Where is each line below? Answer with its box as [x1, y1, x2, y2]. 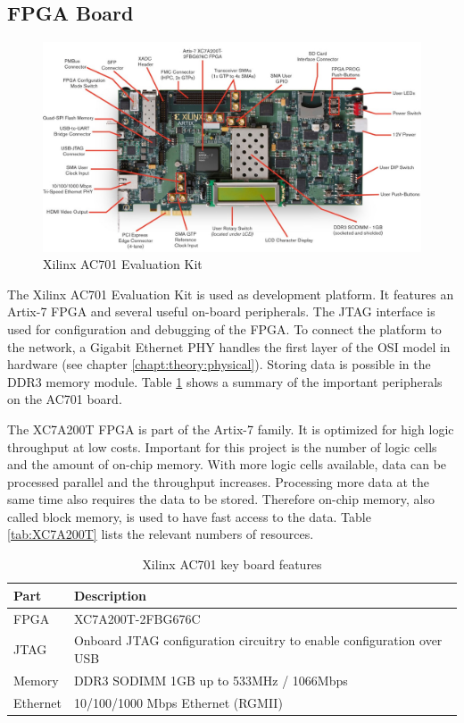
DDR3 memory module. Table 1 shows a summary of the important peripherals [7, 372, 443, 391]
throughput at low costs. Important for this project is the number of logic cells [7, 437, 437, 456]
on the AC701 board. [7, 390, 122, 408]
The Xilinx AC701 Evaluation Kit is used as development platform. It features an [7, 284, 454, 303]
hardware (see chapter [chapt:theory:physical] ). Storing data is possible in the [7, 355, 431, 374]
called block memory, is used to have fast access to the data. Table [7, 507, 371, 525]
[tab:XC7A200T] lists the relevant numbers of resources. [7, 525, 314, 543]
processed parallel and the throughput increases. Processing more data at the [7, 472, 430, 491]
